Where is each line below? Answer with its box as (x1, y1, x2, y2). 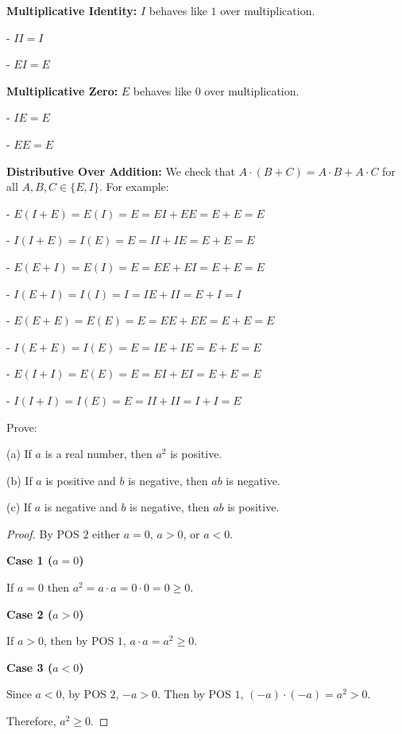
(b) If (6, 472, 33, 488)
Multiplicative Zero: (6, 82, 118, 99)
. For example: (99, 178, 169, 195)
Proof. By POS (6, 525, 79, 542)
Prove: (6, 418, 37, 435)
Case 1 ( (6, 552, 53, 569)
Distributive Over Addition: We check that (6, 162, 235, 179)
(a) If (6, 445, 32, 462)
